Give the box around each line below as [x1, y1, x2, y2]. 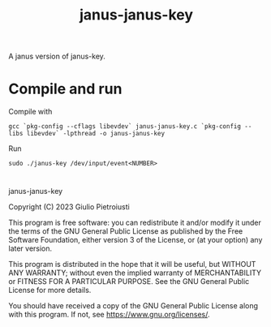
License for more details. [8, 286, 92, 295]
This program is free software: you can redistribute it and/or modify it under [8, 217, 261, 228]
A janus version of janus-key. [8, 51, 105, 62]
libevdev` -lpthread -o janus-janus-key [26, 130, 165, 138]
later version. [8, 243, 53, 253]
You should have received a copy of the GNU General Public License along [8, 301, 258, 311]
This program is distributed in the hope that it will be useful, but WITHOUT [8, 260, 256, 269]
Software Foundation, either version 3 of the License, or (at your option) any [8, 235, 263, 245]
